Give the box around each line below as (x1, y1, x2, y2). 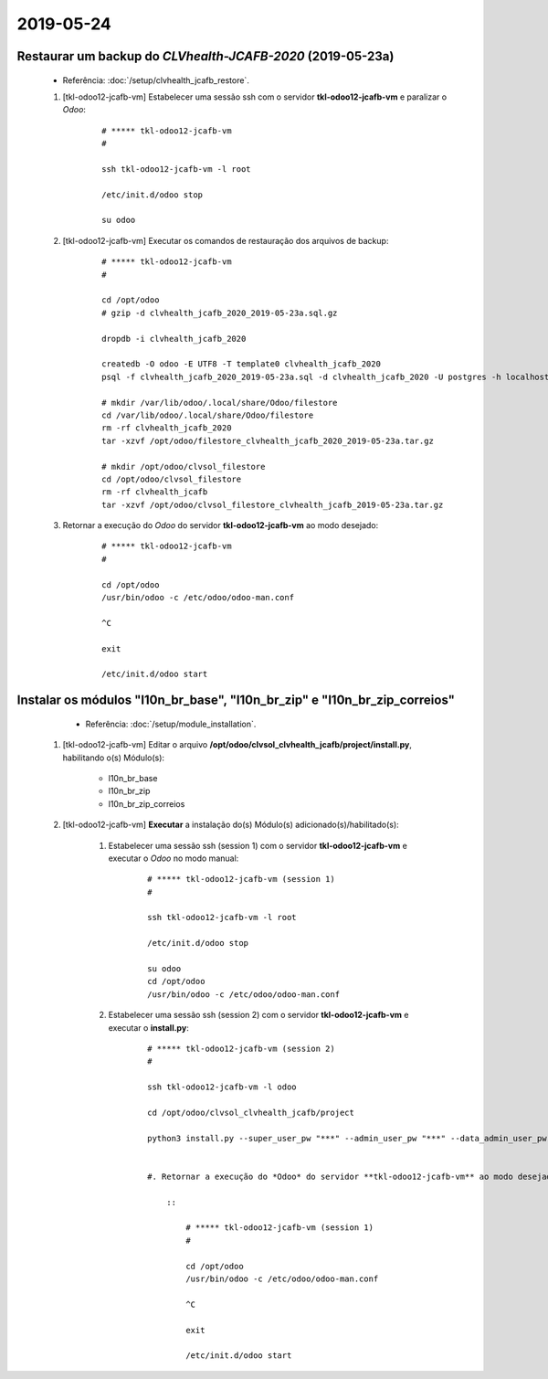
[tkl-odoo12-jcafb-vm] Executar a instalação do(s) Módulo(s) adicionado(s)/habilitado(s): (62, 819, 399, 831)
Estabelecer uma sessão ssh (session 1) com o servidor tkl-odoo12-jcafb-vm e (108, 840, 408, 851)
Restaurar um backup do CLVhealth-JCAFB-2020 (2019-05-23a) (16, 48, 395, 64)
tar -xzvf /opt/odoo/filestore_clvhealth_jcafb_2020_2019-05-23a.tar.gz (101, 435, 434, 446)
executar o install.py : (108, 1022, 189, 1033)
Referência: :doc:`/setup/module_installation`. (85, 718, 257, 729)
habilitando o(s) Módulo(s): (62, 752, 164, 763)
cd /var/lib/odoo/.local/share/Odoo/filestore (101, 409, 314, 420)
